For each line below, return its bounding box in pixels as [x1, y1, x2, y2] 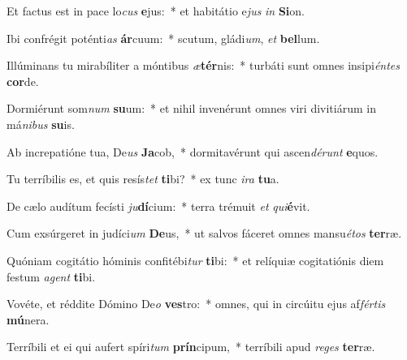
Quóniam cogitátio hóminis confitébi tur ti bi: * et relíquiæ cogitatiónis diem [6, 251, 384, 268]
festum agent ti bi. [6, 268, 96, 285]
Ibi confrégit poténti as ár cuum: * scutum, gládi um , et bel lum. [6, 29, 320, 46]
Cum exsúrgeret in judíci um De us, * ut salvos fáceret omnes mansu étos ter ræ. [6, 225, 402, 242]
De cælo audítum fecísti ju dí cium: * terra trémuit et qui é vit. [6, 197, 310, 214]
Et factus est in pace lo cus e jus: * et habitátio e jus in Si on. [6, 2, 305, 19]
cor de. [6, 72, 39, 89]
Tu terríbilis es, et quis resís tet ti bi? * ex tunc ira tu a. [6, 170, 279, 187]
